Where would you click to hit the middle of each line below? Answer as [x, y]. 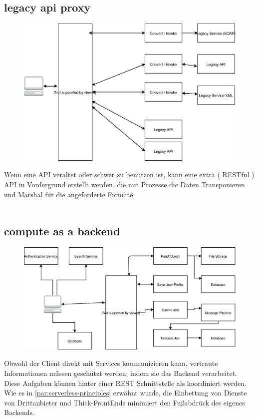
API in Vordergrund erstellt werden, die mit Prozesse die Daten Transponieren [125, 184]
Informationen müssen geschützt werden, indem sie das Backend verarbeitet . [121, 373]
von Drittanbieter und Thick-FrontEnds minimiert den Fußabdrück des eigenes [125, 402]
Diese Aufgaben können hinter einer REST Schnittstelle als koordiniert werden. [125, 383]
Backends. [19, 412]
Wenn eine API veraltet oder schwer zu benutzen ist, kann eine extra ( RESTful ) [129, 174]
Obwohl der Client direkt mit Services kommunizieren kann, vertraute [111, 363]
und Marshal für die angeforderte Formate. [70, 194]
